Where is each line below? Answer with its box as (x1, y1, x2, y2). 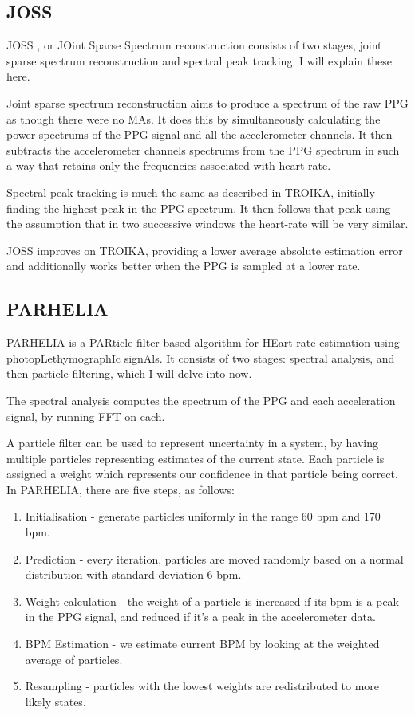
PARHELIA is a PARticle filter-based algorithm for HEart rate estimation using (6, 334, 400, 351)
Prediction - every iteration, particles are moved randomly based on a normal (25, 550, 404, 567)
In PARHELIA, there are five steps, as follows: (6, 481, 235, 497)
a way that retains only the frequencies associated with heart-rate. (6, 157, 331, 174)
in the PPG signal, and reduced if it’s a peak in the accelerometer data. (25, 608, 376, 625)
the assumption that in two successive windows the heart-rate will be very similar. (6, 215, 409, 232)
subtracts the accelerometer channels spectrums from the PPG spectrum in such (6, 141, 400, 158)
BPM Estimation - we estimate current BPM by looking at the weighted (25, 635, 380, 652)
